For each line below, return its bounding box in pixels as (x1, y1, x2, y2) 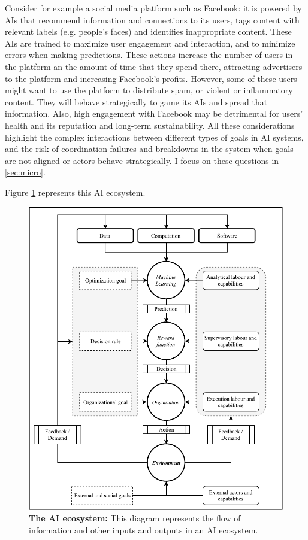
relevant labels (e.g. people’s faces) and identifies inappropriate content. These (5, 25, 292, 38)
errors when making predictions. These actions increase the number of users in (5, 48, 293, 61)
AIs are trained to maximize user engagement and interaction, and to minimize (5, 37, 295, 49)
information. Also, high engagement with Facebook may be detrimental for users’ (5, 107, 303, 120)
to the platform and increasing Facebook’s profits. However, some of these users (5, 72, 297, 84)
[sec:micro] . (5, 166, 46, 178)
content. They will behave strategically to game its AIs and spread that (5, 95, 268, 108)
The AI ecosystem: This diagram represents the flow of (29, 512, 241, 524)
